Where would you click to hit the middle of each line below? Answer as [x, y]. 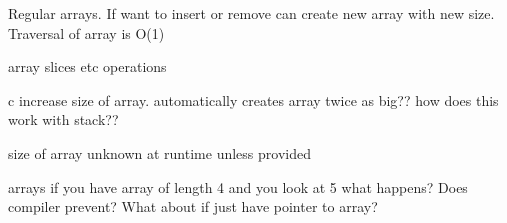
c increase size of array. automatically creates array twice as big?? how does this [253, 99]
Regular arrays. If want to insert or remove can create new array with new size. [251, 13]
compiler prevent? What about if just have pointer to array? [193, 206]
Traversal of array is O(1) [86, 32]
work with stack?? [63, 119]
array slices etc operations [87, 66]
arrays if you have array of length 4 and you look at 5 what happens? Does [238, 186]
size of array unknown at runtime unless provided [159, 152]
